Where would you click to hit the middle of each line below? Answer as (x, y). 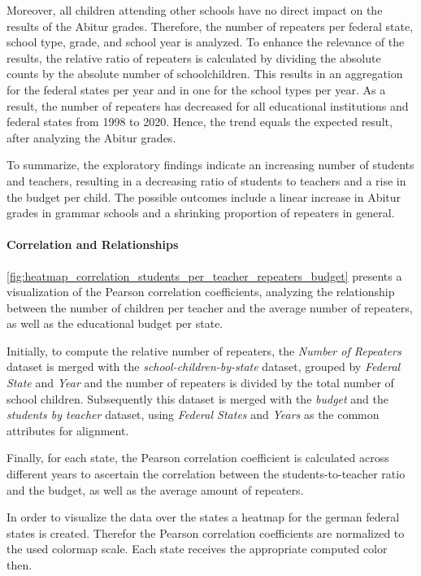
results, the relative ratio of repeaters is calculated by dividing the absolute (194, 57)
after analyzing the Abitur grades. (91, 137)
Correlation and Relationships (93, 244)
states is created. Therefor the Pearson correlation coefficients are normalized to (206, 532)
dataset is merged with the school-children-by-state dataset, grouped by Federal (204, 367)
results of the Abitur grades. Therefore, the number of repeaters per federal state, (210, 26)
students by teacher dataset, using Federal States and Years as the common (193, 415)
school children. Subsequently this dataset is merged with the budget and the (197, 398)
